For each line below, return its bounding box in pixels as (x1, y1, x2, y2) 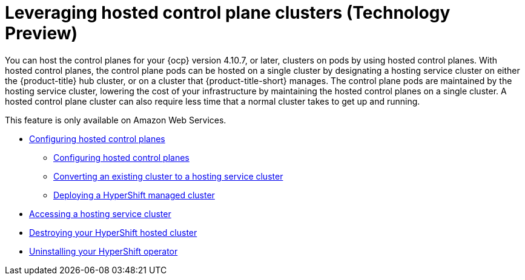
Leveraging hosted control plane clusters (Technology (5, 2, 451, 23)
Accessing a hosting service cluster (29, 208, 171, 219)
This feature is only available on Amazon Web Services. (5, 114, 226, 125)
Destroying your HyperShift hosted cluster (29, 227, 197, 238)
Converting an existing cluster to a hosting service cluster (53, 171, 283, 181)
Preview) (5, 23, 78, 44)
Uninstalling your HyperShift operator (29, 246, 178, 256)
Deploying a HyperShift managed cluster (53, 189, 215, 200)
